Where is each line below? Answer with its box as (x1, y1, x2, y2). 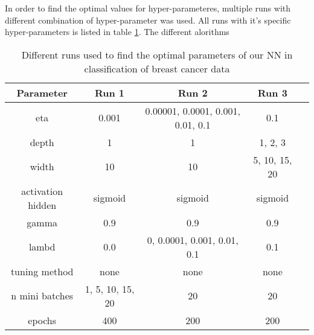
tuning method (10, 264, 74, 278)
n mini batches (11, 289, 74, 303)
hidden (28, 197, 57, 212)
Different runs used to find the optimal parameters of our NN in (21, 47, 293, 62)
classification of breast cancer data (84, 61, 230, 75)
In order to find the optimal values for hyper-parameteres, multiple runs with (5, 2, 291, 14)
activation (21, 183, 63, 198)
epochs (28, 313, 57, 327)
